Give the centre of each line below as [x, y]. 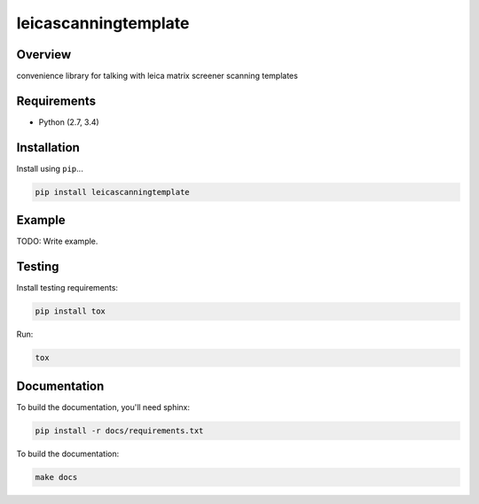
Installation [48, 147]
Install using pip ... [50, 168]
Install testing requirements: [67, 288]
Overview [44, 54]
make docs [56, 477]
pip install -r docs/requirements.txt [119, 430]
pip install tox [71, 311]
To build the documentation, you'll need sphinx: [103, 407]
